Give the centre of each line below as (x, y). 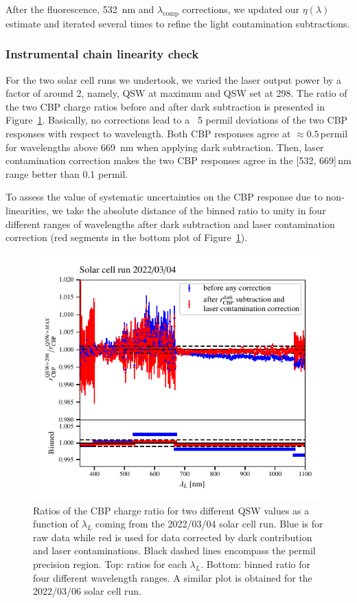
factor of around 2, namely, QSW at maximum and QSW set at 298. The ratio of (176, 93)
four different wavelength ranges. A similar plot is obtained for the (173, 577)
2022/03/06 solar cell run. (88, 591)
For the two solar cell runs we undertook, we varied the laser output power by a (174, 79)
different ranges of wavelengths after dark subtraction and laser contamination (170, 224)
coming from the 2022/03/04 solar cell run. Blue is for (209, 524)
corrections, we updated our (241, 9)
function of (56, 524)
